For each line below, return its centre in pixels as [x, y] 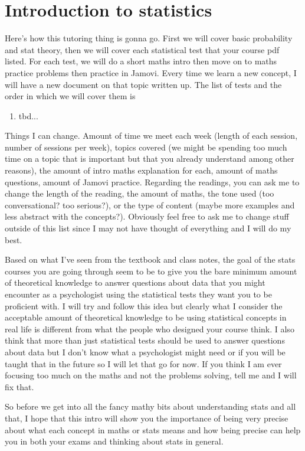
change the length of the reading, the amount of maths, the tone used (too [140, 193]
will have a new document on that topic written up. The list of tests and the [143, 84]
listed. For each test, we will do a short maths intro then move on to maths [141, 61]
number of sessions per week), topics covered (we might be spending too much [146, 147]
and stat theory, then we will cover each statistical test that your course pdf [142, 49]
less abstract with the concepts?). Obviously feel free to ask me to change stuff [147, 216]
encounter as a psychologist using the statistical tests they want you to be [138, 294]
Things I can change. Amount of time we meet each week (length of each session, [151, 135]
